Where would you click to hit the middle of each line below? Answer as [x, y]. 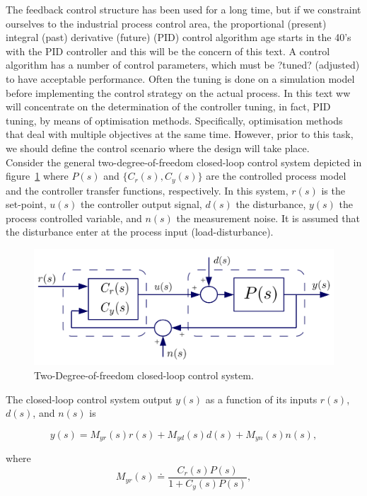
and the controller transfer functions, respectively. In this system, [147, 190]
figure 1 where [37, 176]
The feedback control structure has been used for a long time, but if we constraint [183, 9]
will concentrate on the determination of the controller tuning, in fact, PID [168, 106]
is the [333, 190]
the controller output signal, [141, 204]
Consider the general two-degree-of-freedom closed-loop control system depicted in [184, 162]
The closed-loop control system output [89, 399]
